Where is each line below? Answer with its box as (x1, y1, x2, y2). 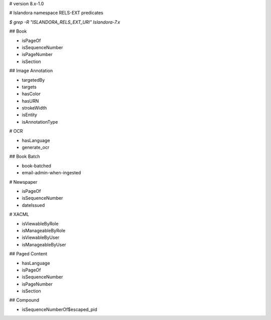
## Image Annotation (9, 68, 53, 74)
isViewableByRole (22, 220, 59, 226)
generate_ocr (22, 144, 50, 150)
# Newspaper (9, 179, 38, 185)
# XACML (9, 211, 30, 217)
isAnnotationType (22, 119, 58, 125)
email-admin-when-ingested (22, 170, 81, 176)
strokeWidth (22, 105, 47, 111)
